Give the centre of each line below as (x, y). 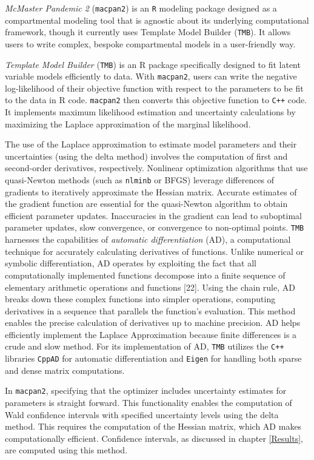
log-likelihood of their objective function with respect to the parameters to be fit (154, 88)
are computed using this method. (66, 450)
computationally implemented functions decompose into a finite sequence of (145, 275)
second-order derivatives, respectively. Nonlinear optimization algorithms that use (156, 168)
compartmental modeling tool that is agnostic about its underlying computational (157, 20)
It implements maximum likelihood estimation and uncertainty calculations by (150, 112)
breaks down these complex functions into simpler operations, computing (140, 299)
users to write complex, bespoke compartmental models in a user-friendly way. (150, 43)
